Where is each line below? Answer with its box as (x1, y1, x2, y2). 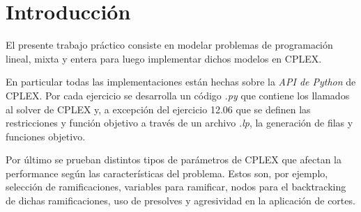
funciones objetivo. (6, 129, 86, 143)
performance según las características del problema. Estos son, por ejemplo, (6, 165, 328, 180)
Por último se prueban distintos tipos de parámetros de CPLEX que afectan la (6, 152, 341, 167)
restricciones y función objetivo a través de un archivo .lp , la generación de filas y (6, 115, 353, 130)
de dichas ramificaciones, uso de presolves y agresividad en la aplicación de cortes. (6, 193, 355, 208)
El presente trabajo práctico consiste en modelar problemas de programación (6, 38, 333, 52)
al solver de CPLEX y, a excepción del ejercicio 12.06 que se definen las (6, 101, 311, 116)
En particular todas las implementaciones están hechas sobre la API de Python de (6, 74, 356, 89)
